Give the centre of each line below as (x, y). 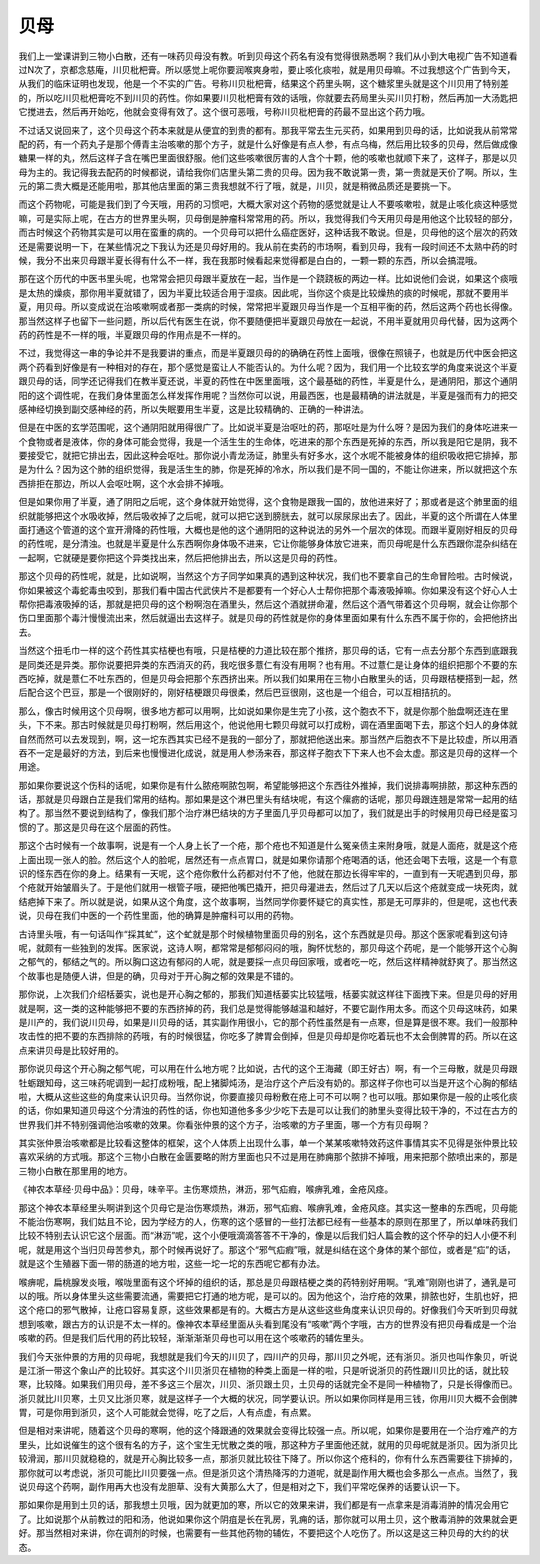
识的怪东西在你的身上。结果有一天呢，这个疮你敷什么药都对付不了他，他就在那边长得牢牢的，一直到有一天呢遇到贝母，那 (268, 874)
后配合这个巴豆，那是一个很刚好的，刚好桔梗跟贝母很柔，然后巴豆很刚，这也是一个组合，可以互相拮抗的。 (237, 692)
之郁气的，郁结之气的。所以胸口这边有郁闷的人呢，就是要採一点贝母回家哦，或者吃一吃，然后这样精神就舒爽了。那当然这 (268, 962)
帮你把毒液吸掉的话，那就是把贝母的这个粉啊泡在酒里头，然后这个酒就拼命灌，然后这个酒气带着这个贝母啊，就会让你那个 (268, 604)
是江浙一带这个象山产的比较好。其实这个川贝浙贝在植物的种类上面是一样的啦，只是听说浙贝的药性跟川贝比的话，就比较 (263, 1370)
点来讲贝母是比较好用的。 (71, 1050)
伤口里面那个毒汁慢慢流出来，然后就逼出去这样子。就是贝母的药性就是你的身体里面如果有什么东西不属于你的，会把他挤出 (268, 618)
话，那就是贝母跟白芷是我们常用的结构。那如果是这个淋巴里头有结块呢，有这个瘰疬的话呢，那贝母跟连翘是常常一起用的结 (268, 799)
